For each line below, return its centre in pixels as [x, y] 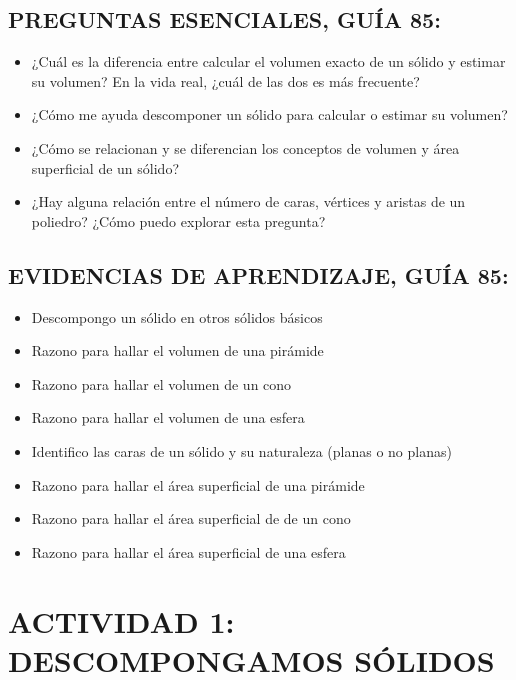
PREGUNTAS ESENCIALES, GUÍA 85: [224, 19]
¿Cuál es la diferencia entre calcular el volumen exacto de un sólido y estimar [268, 61]
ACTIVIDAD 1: [121, 620]
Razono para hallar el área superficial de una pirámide [198, 484]
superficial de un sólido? [105, 167]
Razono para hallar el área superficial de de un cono [191, 518]
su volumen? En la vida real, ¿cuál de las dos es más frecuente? [225, 80]
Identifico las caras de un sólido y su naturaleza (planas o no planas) [241, 450]
